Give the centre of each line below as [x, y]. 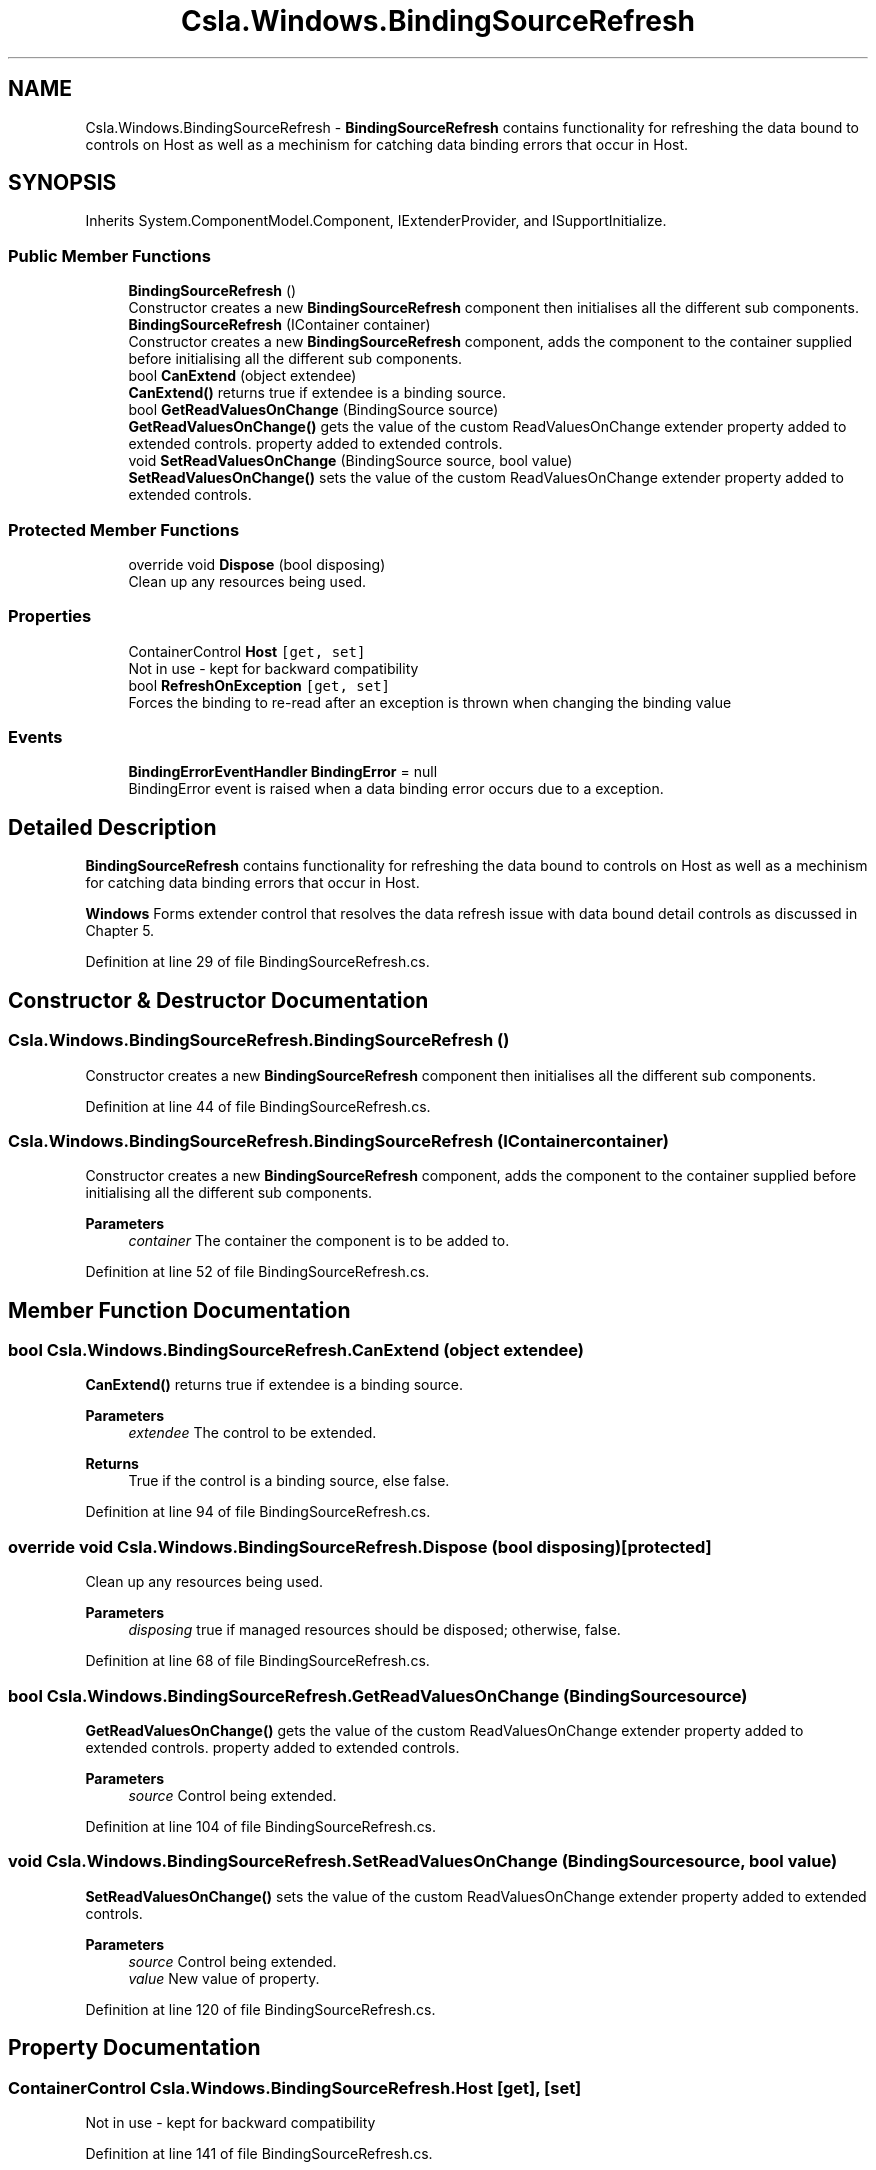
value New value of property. [224, 1978]
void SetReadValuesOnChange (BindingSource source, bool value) [350, 461]
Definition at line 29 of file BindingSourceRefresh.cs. [257, 962]
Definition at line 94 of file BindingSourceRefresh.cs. [258, 1512]
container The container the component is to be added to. [319, 1241]
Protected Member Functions [124, 529]
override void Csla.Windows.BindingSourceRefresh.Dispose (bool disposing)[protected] [360, 1546]
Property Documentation [134, 2048]
